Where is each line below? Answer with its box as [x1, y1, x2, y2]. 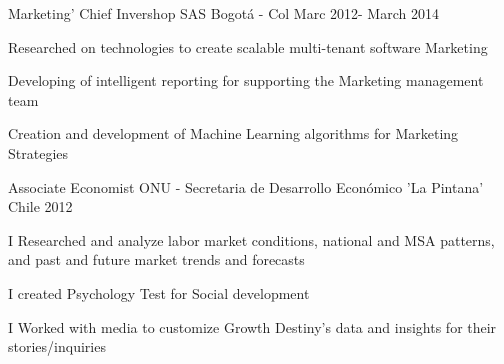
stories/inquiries [8, 336, 106, 357]
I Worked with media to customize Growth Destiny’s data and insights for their [8, 316, 497, 337]
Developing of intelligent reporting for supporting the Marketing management [8, 70, 484, 91]
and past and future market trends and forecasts [8, 249, 305, 270]
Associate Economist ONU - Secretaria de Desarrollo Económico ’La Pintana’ [8, 176, 484, 197]
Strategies [8, 142, 69, 163]
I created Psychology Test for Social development [8, 282, 310, 303]
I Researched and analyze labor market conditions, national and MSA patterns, [8, 229, 495, 250]
